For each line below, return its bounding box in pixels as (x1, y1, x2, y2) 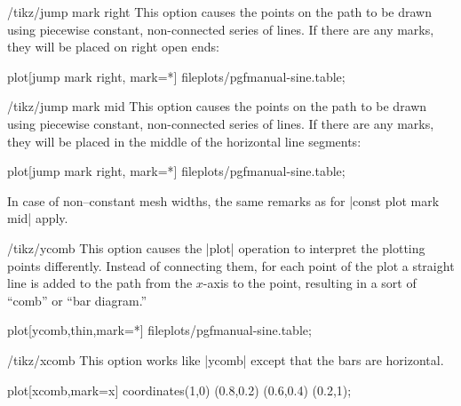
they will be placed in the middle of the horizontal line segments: (7, 131, 362, 150)
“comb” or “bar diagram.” (7, 291, 147, 309)
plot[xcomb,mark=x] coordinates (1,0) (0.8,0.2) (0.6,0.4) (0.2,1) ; (7, 380, 352, 399)
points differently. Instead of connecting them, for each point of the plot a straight (7, 256, 455, 275)
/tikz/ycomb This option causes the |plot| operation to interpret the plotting (7, 238, 425, 257)
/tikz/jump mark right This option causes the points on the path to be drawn (7, 3, 433, 20)
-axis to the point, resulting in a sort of (203, 274, 417, 292)
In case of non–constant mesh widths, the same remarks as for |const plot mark (7, 191, 440, 210)
